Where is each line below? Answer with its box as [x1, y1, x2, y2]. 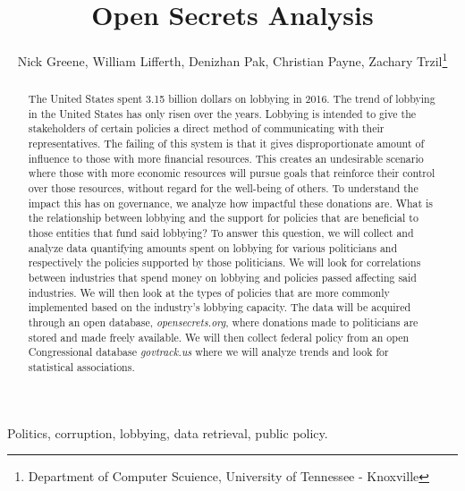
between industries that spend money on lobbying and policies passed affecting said [28, 270, 417, 285]
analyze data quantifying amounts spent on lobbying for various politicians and [28, 240, 398, 255]
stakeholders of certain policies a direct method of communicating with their [28, 121, 385, 136]
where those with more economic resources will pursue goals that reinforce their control [28, 165, 435, 181]
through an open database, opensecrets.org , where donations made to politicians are [28, 315, 418, 330]
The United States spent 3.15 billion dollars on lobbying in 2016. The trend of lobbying [28, 91, 435, 106]
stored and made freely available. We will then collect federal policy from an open [28, 329, 410, 344]
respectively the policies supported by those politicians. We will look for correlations [28, 255, 421, 270]
